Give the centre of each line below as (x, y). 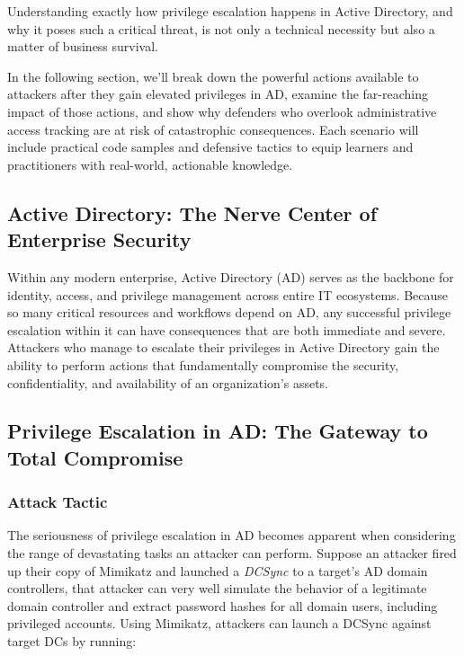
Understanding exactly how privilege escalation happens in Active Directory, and (230, 11)
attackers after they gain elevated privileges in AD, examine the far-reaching (218, 94)
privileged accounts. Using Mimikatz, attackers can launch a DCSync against (219, 623)
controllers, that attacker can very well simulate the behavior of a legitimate (217, 588)
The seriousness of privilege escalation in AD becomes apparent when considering (232, 535)
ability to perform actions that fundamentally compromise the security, (203, 364)
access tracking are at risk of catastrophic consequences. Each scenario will (213, 129)
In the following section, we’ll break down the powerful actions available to (213, 76)
